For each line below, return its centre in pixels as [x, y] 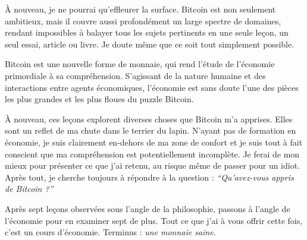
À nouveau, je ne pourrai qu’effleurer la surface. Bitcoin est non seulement [140, 9]
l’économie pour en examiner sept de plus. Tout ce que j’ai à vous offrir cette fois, [154, 220]
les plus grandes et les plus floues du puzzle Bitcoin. [99, 99]
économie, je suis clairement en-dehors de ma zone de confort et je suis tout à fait [154, 142]
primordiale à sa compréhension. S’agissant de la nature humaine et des [135, 75]
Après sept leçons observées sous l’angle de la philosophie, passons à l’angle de [148, 208]
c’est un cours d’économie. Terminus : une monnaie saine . [110, 232]
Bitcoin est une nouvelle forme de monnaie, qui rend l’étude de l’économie [140, 64]
